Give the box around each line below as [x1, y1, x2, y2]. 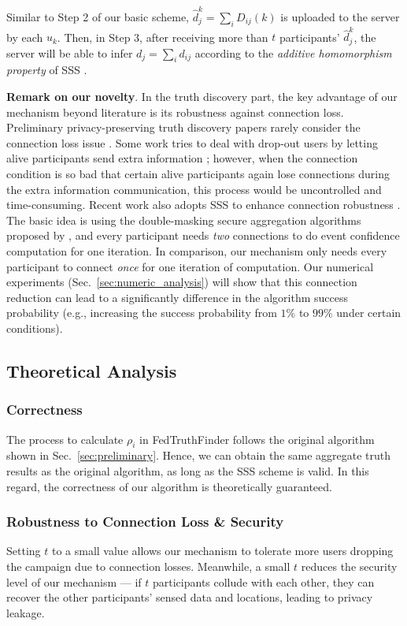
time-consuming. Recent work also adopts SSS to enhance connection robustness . [6, 196, 401, 213]
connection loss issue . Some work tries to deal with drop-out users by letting [6, 134, 378, 151]
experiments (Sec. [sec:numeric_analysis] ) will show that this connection [6, 274, 357, 290]
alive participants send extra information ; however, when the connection [6, 150, 358, 166]
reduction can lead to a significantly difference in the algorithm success [6, 289, 349, 305]
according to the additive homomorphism [194, 44, 392, 61]
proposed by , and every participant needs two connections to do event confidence [6, 227, 400, 244]
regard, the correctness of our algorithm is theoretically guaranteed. [6, 478, 332, 494]
